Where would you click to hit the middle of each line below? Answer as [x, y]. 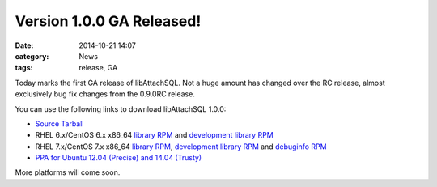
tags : [24, 68]
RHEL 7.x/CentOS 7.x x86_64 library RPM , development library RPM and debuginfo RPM [181, 147]
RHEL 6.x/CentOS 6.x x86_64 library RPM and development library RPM [155, 135]
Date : [24, 45]
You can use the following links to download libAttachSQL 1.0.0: [121, 108]
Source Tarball [59, 123]
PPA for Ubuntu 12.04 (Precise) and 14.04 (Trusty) [119, 158]
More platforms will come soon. [68, 172]
